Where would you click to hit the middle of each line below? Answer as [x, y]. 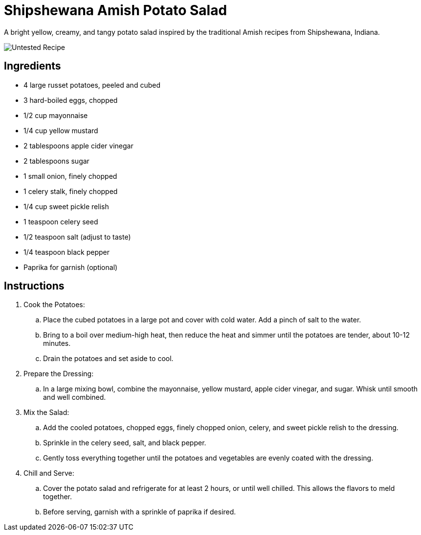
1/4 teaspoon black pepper [67, 252]
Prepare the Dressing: [59, 374]
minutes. [57, 343]
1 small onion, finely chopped [70, 176]
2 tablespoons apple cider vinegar [78, 146]
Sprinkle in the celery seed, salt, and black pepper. [125, 443]
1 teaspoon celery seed [61, 221]
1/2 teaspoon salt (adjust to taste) [77, 237]
